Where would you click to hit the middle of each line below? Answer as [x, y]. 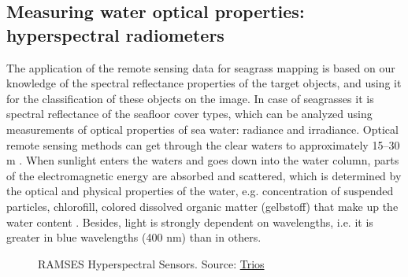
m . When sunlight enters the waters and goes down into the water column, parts [203, 160]
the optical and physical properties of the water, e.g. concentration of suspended [200, 191]
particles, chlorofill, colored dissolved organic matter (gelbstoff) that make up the [202, 206]
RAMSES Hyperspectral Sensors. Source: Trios [151, 263]
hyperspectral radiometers [115, 34]
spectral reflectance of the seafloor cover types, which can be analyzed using [189, 114]
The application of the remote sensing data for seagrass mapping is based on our [201, 67]
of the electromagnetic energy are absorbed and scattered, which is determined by [204, 175]
